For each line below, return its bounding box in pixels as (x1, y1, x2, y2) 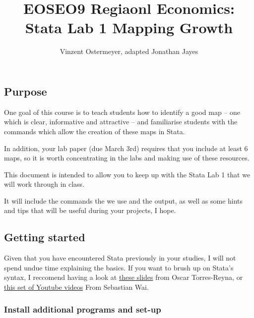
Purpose (4, 83, 47, 99)
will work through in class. (4, 179, 85, 189)
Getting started (4, 229, 85, 245)
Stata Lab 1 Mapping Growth (25, 17, 233, 38)
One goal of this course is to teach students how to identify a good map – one (4, 106, 240, 117)
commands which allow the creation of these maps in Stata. (4, 126, 185, 136)
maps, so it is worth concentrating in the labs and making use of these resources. (4, 153, 250, 163)
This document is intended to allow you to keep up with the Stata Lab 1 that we (4, 169, 251, 179)
